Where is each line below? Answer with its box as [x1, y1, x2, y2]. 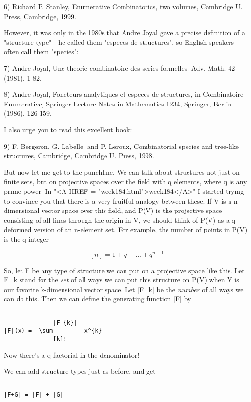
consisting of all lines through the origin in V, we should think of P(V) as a [4, 214, 230, 225]
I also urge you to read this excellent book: [4, 124, 132, 134]
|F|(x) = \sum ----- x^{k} [4, 327, 102, 335]
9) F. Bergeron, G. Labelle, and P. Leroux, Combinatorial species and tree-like [4, 141, 239, 151]
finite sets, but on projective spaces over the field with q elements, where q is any [4, 176, 247, 187]
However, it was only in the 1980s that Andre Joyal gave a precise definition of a [4, 27, 246, 38]
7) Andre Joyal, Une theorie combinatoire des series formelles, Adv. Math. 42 [4, 63, 235, 73]
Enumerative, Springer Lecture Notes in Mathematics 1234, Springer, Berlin [4, 98, 232, 108]
